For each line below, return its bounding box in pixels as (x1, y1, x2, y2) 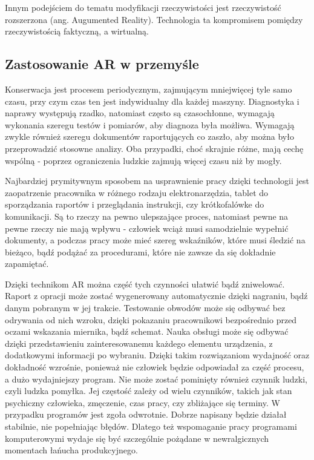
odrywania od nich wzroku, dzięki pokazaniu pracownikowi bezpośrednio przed (5, 313, 297, 326)
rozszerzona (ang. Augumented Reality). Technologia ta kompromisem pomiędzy (5, 13, 303, 25)
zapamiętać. (5, 257, 49, 270)
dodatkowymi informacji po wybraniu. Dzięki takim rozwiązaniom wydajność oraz (5, 349, 310, 361)
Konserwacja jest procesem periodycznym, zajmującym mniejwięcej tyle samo (5, 82, 292, 95)
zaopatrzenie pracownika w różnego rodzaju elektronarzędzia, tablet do (5, 186, 269, 199)
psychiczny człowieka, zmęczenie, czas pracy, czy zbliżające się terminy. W (5, 396, 280, 409)
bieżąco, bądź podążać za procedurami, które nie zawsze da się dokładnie (5, 245, 276, 258)
